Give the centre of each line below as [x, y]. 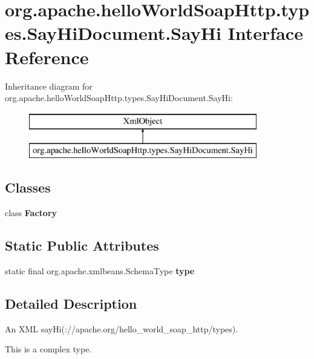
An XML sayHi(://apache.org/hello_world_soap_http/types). [122, 328]
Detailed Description [71, 303]
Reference [47, 57]
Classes [28, 187]
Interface [265, 33]
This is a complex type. [48, 349]
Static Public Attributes [82, 245]
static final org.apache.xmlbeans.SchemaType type [100, 270]
